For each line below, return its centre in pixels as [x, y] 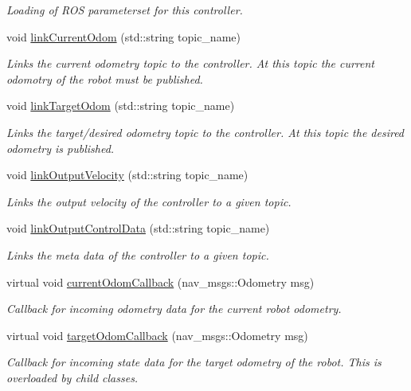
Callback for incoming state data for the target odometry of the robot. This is [194, 362]
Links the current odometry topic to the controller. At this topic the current [190, 63]
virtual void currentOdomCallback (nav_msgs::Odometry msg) [160, 282]
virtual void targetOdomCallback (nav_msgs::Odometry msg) [157, 335]
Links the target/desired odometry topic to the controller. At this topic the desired [205, 132]
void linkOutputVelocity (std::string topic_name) [127, 175]
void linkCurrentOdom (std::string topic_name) [123, 36]
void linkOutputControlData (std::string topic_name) [138, 228]
